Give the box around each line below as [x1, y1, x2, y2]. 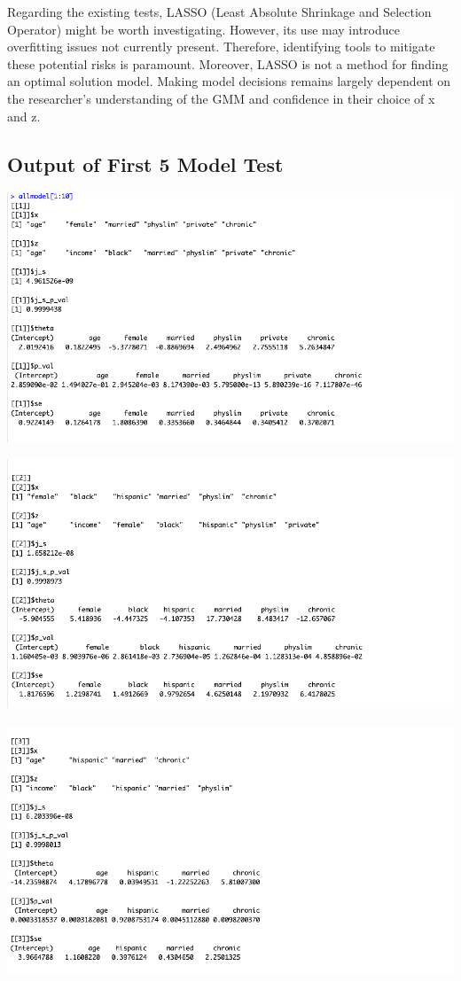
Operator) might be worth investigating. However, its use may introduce [7, 19, 400, 38]
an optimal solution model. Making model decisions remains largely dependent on [7, 72, 451, 90]
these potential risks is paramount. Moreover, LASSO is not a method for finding [7, 54, 449, 73]
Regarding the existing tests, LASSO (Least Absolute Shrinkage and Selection [7, 3, 432, 20]
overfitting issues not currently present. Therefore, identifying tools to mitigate [7, 37, 435, 56]
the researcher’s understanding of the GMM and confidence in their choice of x [7, 89, 435, 107]
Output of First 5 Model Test [7, 150, 284, 177]
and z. [7, 106, 41, 125]
